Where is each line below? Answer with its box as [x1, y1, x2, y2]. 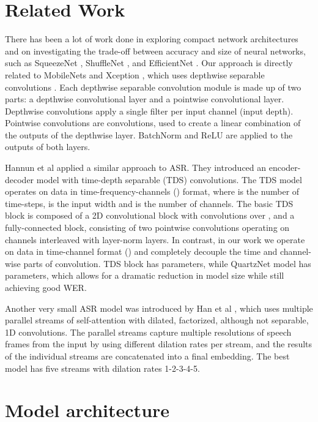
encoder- [268, 161, 301, 174]
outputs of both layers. [5, 140, 91, 153]
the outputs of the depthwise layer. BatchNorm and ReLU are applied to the [5, 128, 293, 141]
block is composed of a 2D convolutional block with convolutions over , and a [5, 209, 295, 222]
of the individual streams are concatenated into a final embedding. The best [5, 349, 290, 362]
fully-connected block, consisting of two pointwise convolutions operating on [5, 221, 290, 234]
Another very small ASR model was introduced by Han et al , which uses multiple [5, 301, 313, 314]
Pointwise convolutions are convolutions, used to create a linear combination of [5, 116, 301, 129]
